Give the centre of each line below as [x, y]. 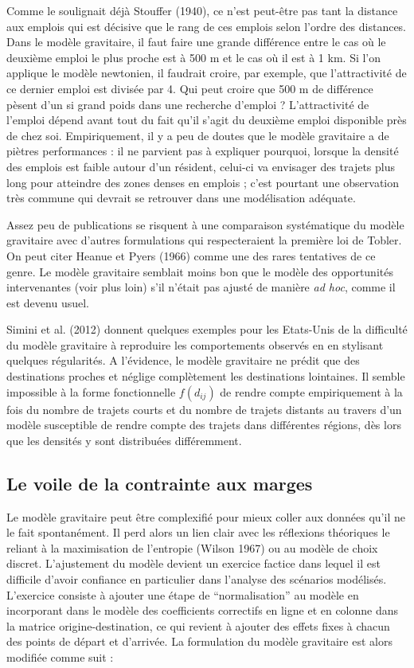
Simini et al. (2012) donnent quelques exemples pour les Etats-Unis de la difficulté [207, 329]
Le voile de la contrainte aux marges [160, 483]
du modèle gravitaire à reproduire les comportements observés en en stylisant [195, 344]
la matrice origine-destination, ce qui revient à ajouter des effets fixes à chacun [198, 625]
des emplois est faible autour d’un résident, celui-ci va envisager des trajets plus [201, 166]
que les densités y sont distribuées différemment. [124, 440]
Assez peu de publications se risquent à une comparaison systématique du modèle [205, 224]
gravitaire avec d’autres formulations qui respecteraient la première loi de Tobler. [204, 240]
